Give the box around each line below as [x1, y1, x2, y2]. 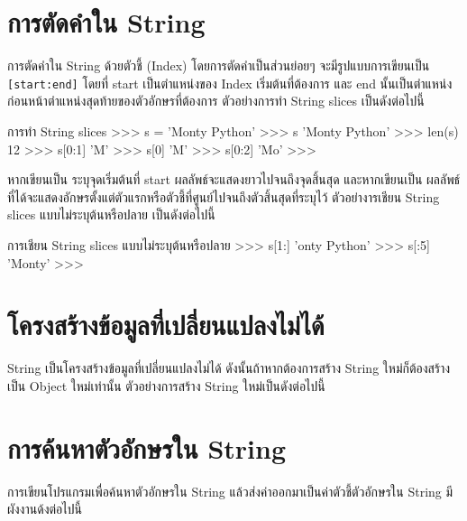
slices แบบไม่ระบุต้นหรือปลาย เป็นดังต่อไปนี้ [7, 205, 215, 224]
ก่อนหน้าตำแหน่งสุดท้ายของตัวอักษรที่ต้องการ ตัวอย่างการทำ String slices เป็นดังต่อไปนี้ [7, 91, 425, 110]
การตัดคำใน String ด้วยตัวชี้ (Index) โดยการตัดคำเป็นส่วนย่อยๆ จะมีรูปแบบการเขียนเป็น [7, 56, 430, 75]
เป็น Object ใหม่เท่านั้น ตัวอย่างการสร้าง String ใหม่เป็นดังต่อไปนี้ [7, 376, 325, 395]
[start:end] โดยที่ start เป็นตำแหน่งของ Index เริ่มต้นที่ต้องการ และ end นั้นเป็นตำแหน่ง [7, 73, 453, 92]
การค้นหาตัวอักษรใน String [7, 429, 287, 466]
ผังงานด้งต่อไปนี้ [7, 499, 82, 518]
